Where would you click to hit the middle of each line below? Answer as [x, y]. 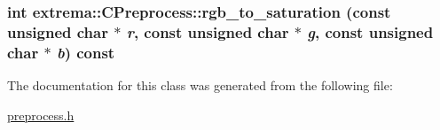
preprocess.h [41, 115]
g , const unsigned [370, 31]
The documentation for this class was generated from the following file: [200, 85]
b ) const [86, 52]
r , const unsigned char [208, 31]
